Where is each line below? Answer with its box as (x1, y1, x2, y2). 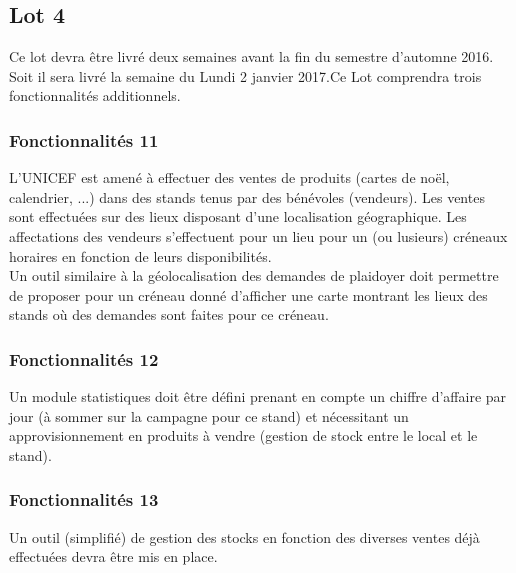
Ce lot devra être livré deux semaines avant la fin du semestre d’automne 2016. (9, 46, 494, 67)
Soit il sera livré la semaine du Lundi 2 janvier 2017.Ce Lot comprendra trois (9, 65, 482, 86)
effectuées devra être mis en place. (9, 546, 218, 567)
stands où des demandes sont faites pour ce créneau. (9, 304, 329, 325)
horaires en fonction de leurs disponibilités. (9, 245, 272, 266)
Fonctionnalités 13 (9, 487, 159, 512)
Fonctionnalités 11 (9, 127, 159, 152)
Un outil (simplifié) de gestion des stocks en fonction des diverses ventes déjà (9, 526, 480, 547)
